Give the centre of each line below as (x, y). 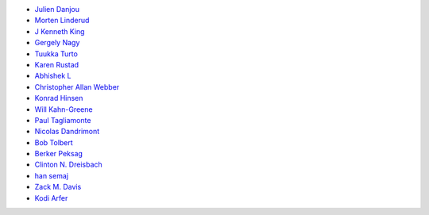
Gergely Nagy (57, 43)
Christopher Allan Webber (77, 86)
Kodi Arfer (51, 198)
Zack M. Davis (58, 187)
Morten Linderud (62, 21)
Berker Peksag (59, 154)
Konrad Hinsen (59, 98)
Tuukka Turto (56, 54)
